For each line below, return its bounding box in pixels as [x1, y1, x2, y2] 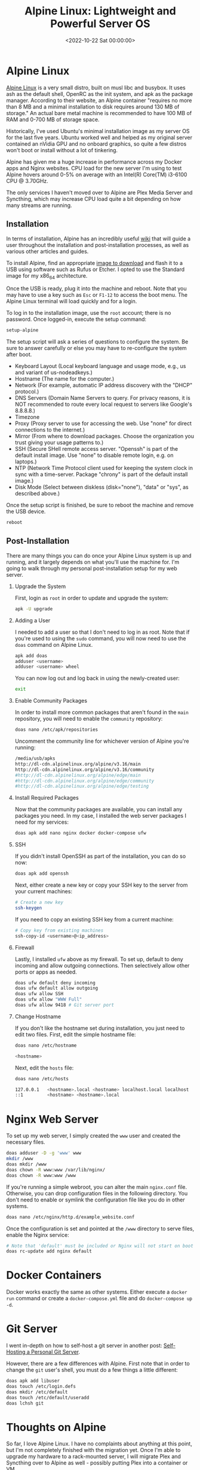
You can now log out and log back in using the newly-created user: [14, 674, 180, 682]
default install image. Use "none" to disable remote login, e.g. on [14, 451, 174, 459]
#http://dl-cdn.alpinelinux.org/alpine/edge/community [14, 778, 155, 784]
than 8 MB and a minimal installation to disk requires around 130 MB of [6, 103, 180, 110]
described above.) [14, 490, 60, 497]
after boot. [6, 351, 32, 358]
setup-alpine [6, 327, 39, 333]
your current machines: [14, 888, 73, 895]
